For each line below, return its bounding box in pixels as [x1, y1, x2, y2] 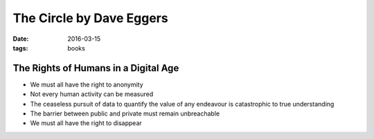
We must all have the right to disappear [30, 119, 142, 127]
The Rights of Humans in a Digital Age [12, 62, 179, 74]
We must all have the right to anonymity [30, 80, 143, 89]
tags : [12, 44, 28, 52]
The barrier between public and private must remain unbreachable [30, 109, 220, 118]
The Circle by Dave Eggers [12, 10, 169, 26]
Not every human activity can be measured [30, 90, 154, 98]
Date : [12, 35, 29, 43]
